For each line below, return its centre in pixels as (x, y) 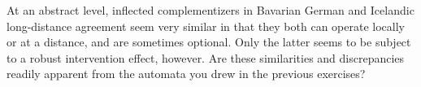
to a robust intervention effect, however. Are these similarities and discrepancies (206, 57)
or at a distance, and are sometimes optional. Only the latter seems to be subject (209, 42)
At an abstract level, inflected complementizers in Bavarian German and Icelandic (210, 10)
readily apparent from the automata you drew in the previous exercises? (186, 74)
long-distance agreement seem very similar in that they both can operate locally (206, 26)
